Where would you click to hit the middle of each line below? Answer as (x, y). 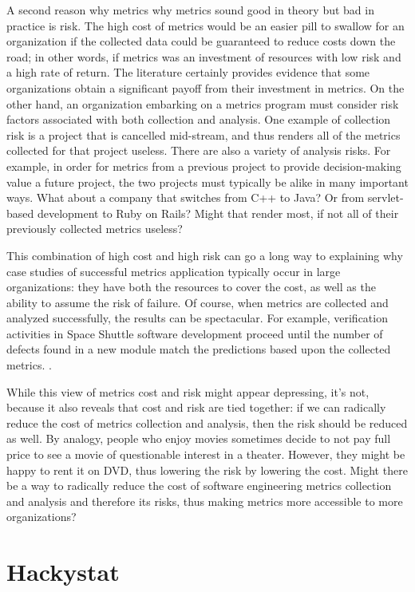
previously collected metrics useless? (95, 229)
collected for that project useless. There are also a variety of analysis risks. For (199, 150)
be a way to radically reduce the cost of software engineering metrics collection (199, 485)
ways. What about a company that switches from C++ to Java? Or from (186, 197)
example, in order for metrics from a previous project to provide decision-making (204, 166)
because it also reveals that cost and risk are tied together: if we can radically (196, 407)
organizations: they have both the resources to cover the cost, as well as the (191, 287)
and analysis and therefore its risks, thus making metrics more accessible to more (205, 501)
